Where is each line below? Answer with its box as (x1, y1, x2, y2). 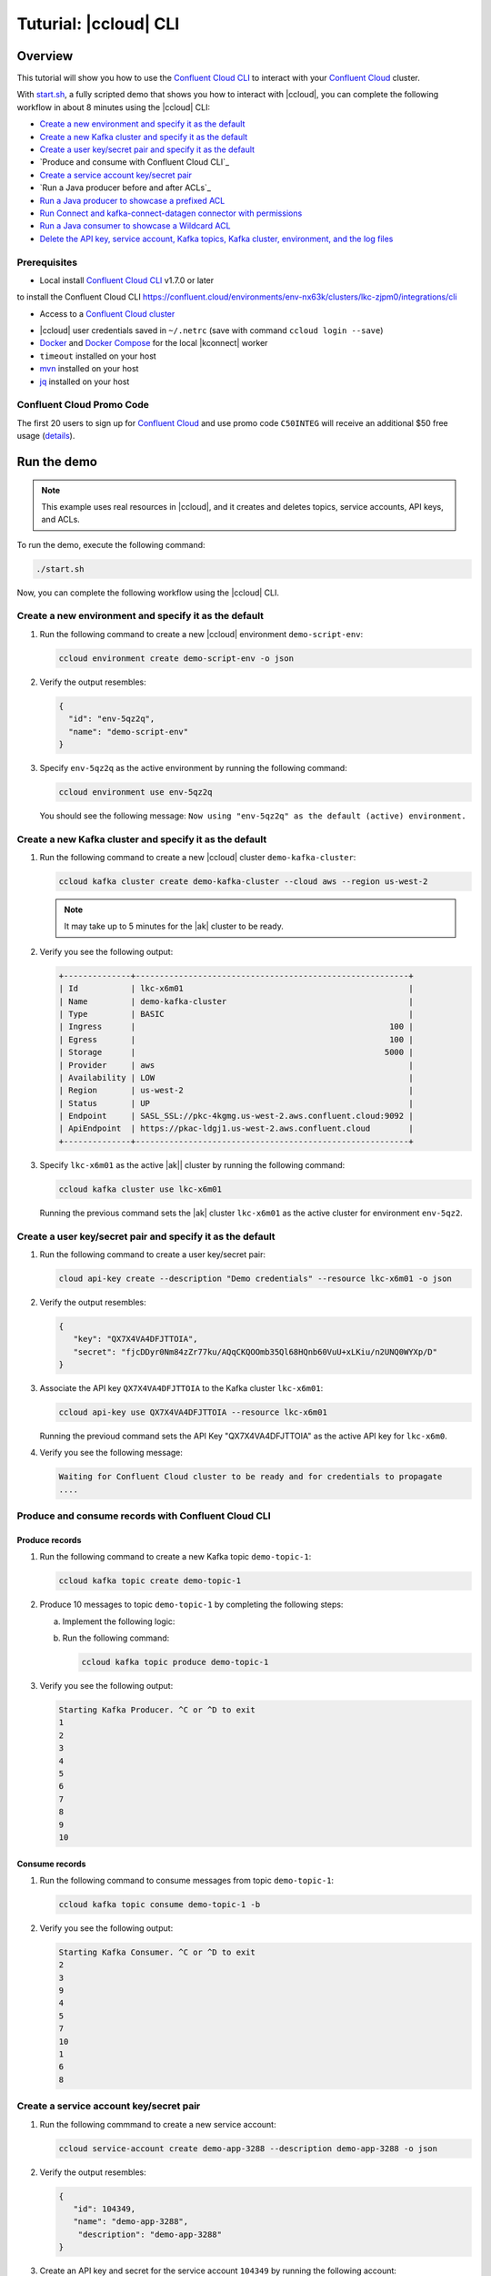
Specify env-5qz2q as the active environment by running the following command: (39, 762, 347, 773)
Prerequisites (16, 256, 77, 269)
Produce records (16, 1534, 82, 1545)
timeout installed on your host (39, 351, 156, 361)
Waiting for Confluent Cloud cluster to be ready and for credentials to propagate (58, 1471, 443, 1482)
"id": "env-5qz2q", (68, 714, 155, 724)
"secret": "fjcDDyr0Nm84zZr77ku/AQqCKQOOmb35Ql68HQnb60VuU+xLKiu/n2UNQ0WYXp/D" (73, 1346, 438, 1356)
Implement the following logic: (62, 1616, 175, 1627)
